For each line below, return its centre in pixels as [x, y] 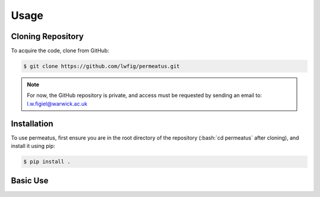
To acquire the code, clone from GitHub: [60, 51]
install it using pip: [33, 146]
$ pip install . [47, 162]
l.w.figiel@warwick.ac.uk [57, 104]
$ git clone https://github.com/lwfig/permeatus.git [102, 66]
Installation [32, 123]
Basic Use [30, 180]
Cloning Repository [47, 36]
